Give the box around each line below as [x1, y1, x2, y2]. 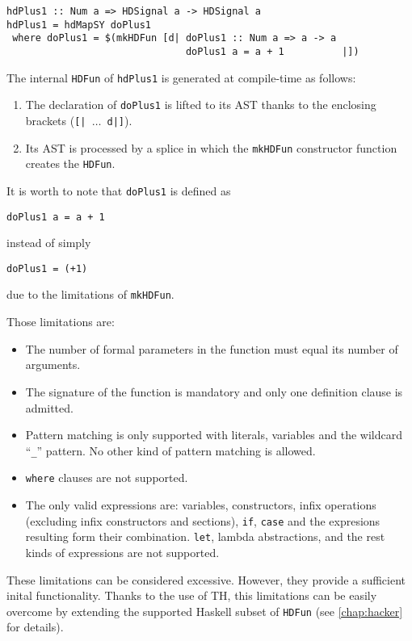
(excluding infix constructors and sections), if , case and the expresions [25, 512, 380, 529]
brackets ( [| [25, 111, 86, 128]
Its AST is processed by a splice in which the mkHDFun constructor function [25, 139, 397, 156]
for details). [6, 618, 64, 635]
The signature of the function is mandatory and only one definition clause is [25, 383, 403, 400]
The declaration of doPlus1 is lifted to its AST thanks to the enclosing [25, 96, 376, 113]
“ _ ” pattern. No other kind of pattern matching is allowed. [25, 442, 316, 459]
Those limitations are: [6, 313, 115, 330]
